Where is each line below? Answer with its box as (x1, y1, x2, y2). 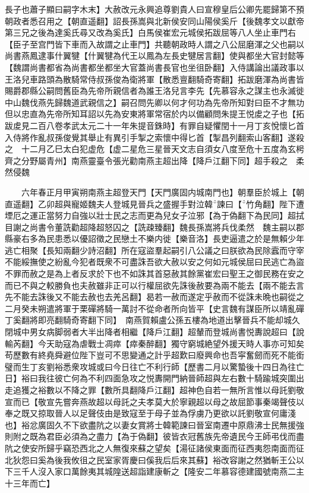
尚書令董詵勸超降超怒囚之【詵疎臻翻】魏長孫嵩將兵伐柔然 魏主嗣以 (29, 220, 296, 233)
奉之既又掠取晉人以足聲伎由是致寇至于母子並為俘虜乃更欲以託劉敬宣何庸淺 (5, 407, 296, 419)
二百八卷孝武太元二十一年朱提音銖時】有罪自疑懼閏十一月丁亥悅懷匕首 (29, 119, 304, 131)
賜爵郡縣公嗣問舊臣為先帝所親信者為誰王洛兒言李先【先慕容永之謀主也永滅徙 (5, 84, 304, 97)
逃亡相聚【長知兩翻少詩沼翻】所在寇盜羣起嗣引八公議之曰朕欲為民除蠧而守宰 (5, 244, 304, 256)
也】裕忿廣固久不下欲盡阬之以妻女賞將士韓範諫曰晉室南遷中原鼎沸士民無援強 (5, 418, 304, 431)
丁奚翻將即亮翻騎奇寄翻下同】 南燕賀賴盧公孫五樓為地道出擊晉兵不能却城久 (5, 314, 300, 326)
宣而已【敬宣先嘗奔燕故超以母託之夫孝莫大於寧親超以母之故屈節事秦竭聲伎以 (5, 395, 304, 407)
